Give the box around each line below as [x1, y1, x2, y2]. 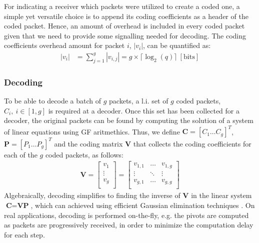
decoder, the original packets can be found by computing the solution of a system [4, 115, 253, 125]
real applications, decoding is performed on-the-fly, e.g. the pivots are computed [4, 209, 249, 220]
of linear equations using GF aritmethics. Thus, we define [4, 126, 180, 136]
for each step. [4, 229, 45, 239]
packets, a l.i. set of [109, 95, 168, 106]
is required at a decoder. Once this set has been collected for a [48, 105, 240, 115]
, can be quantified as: [143, 40, 211, 50]
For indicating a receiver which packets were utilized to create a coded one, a [4, 1, 240, 11]
